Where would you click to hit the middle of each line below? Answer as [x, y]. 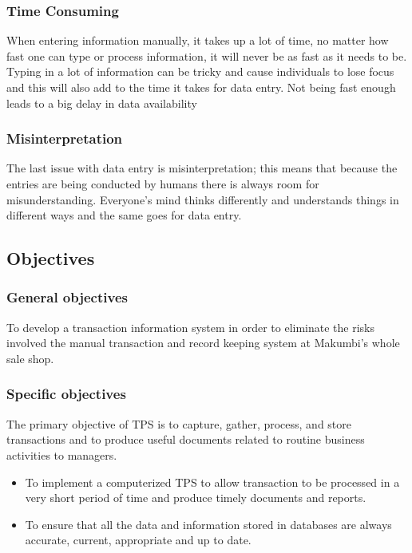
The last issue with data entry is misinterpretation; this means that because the [202, 168]
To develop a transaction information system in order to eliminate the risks [191, 327]
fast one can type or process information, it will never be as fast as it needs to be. [207, 55]
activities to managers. [62, 454]
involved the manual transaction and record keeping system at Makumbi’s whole [203, 343]
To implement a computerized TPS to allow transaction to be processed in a [212, 482]
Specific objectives [66, 394]
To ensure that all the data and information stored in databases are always [208, 524]
